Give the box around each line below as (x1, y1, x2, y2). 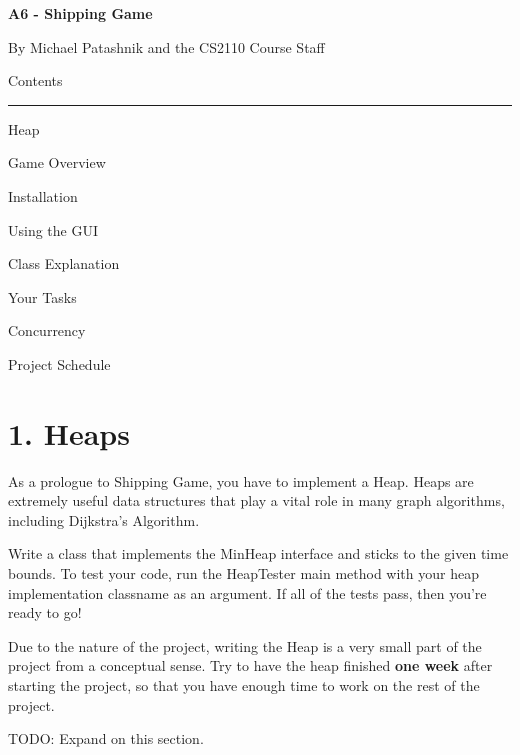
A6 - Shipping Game (8, 3, 153, 23)
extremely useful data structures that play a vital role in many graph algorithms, (8, 490, 505, 511)
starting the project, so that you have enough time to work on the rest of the (8, 675, 480, 695)
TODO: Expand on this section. (8, 728, 204, 749)
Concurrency (8, 320, 86, 341)
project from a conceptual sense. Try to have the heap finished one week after (8, 655, 493, 676)
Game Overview (8, 152, 106, 173)
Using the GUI (8, 219, 99, 240)
